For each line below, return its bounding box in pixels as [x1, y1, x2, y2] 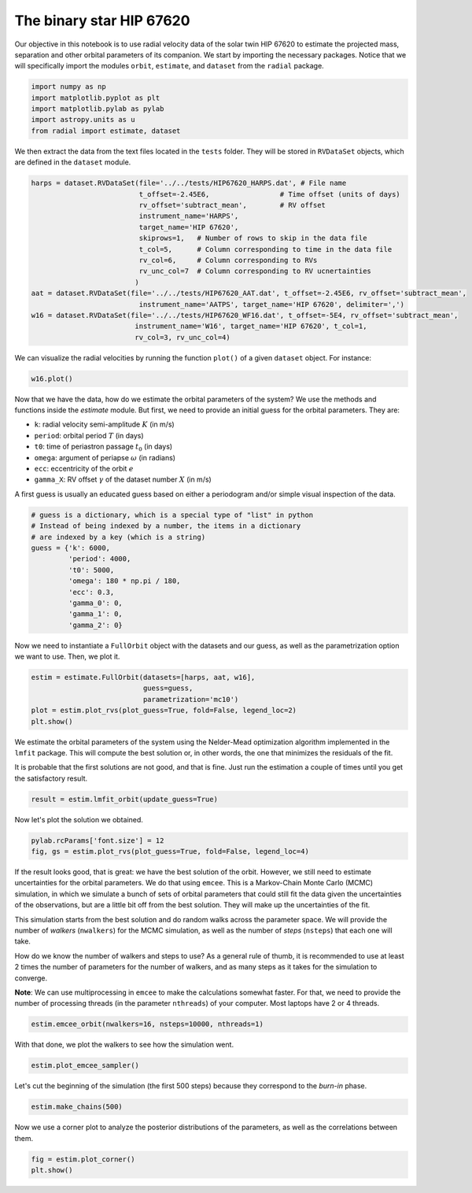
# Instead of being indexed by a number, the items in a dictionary [31, 522, 301, 530]
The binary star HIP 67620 [14, 12, 190, 29]
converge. [14, 973, 48, 983]
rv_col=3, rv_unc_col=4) [135, 333, 231, 342]
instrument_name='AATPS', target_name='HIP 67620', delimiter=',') [138, 300, 405, 308]
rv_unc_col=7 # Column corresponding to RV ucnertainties [138, 267, 371, 275]
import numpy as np [31, 83, 106, 91]
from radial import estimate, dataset [31, 126, 181, 135]
